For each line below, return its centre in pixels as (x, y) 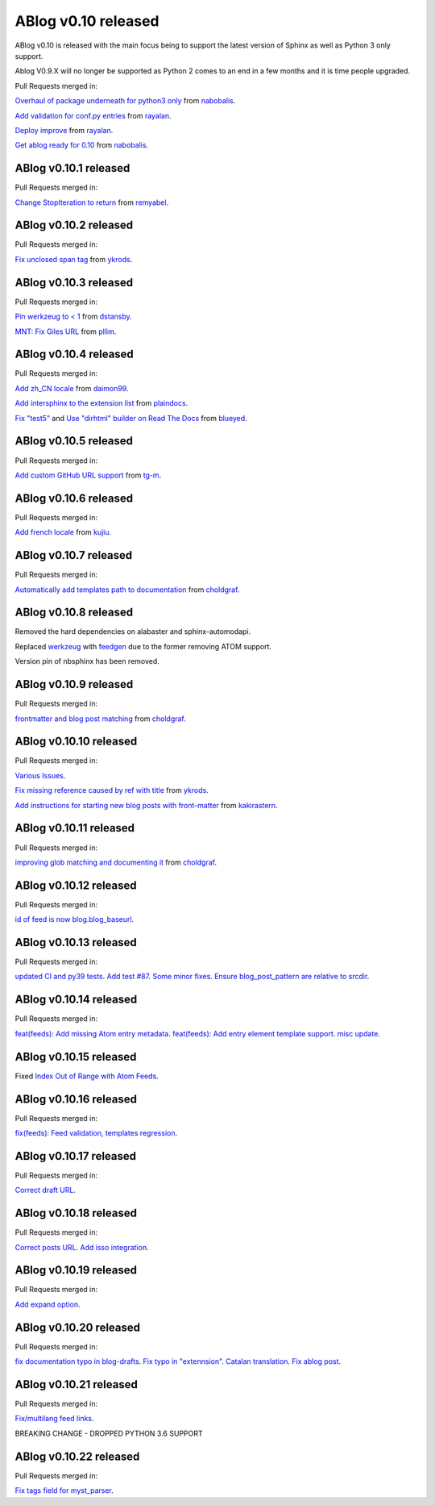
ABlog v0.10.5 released (74, 441)
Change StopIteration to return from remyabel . (92, 202)
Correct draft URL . (46, 1190)
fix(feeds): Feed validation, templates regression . (96, 1132)
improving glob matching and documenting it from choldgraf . (116, 862)
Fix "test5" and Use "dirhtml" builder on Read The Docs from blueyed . (131, 418)
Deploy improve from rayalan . (64, 130)
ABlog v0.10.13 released (76, 942)
